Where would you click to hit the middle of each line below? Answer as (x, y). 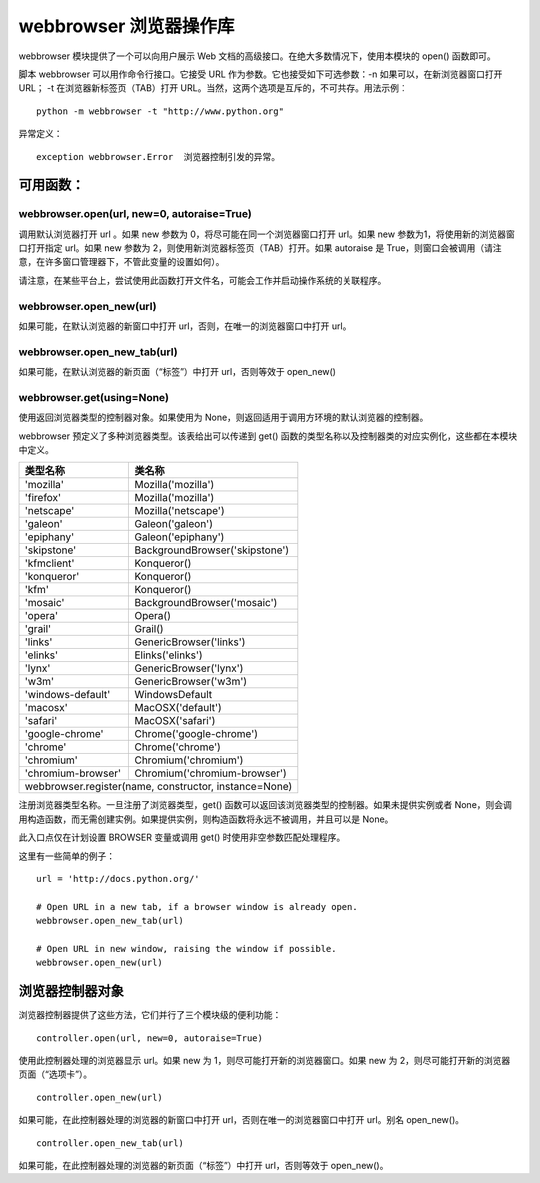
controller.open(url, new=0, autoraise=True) (150, 1038)
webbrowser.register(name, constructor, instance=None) (158, 787)
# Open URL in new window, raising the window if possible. (186, 948)
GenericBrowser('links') (190, 642)
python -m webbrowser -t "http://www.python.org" (160, 111)
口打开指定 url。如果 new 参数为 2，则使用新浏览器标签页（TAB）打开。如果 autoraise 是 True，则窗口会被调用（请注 (260, 248)
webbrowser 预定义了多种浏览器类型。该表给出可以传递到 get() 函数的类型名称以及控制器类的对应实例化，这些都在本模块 (268, 436)
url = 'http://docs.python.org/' (118, 878)
